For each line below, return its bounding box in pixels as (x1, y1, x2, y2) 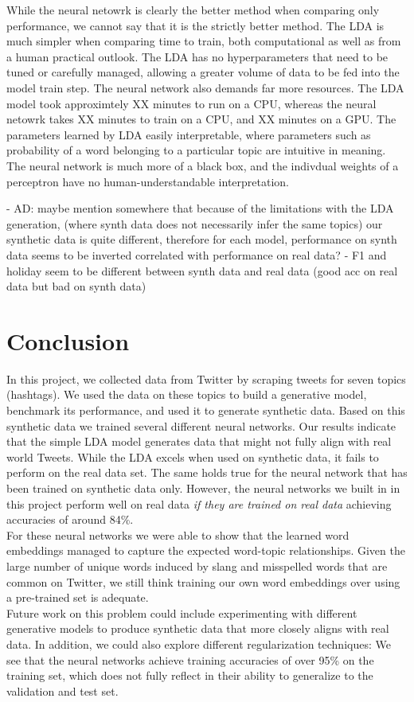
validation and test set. (6, 682, 119, 699)
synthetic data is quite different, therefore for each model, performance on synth (6, 231, 397, 248)
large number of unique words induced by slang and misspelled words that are (6, 557, 388, 574)
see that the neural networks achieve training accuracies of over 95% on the (6, 651, 374, 668)
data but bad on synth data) (6, 278, 146, 294)
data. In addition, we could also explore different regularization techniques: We (6, 635, 391, 652)
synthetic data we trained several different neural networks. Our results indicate (6, 417, 396, 434)
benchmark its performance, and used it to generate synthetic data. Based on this (6, 402, 405, 418)
